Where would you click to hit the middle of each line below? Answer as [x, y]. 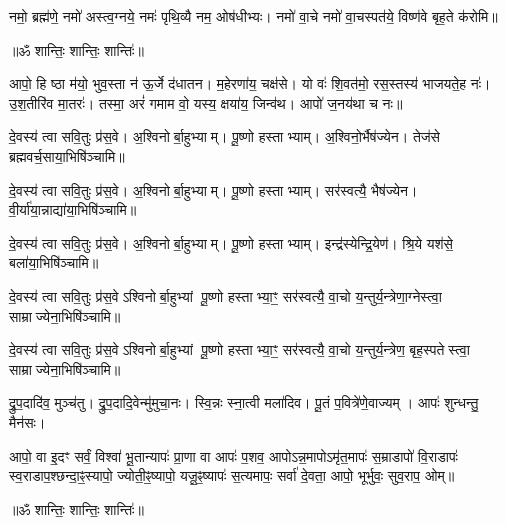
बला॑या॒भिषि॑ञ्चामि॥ [54, 262]
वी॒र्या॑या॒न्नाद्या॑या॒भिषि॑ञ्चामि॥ [73, 209]
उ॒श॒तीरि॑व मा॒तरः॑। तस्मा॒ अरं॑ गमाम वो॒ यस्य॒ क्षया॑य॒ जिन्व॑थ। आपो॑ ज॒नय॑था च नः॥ [206, 102]
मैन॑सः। [27, 421]
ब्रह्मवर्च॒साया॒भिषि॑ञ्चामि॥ [67, 155]
